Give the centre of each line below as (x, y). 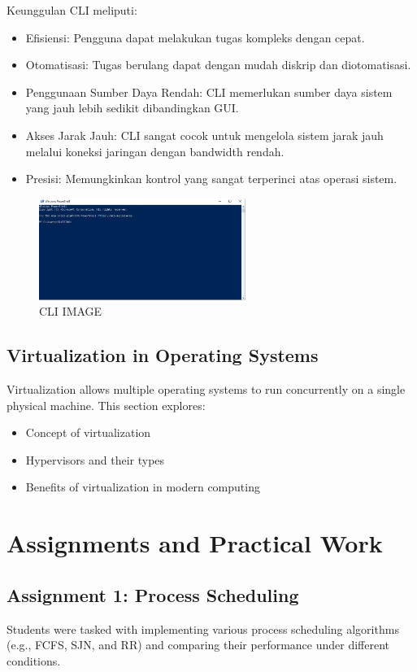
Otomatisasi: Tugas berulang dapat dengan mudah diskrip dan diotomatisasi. (218, 65)
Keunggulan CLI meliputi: (72, 10)
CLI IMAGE (71, 311)
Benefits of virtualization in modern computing (143, 487)
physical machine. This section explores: (106, 405)
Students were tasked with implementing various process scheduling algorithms (203, 628)
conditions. (34, 660)
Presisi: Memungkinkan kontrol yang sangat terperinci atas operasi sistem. (211, 179)
